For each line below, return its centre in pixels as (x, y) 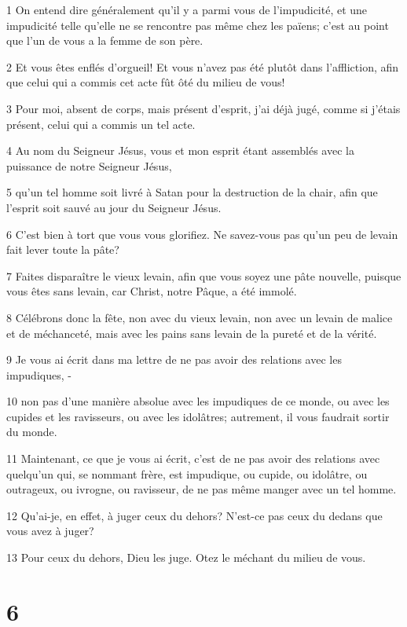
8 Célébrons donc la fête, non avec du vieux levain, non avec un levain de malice (200, 317)
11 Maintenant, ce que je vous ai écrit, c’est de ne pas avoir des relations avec (193, 458)
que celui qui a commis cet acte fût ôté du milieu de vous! (146, 82)
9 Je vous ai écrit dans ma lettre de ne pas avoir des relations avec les (174, 359)
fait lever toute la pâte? (63, 249)
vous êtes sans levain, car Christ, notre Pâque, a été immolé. (152, 291)
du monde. (32, 432)
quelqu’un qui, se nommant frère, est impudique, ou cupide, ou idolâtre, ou (187, 473)
